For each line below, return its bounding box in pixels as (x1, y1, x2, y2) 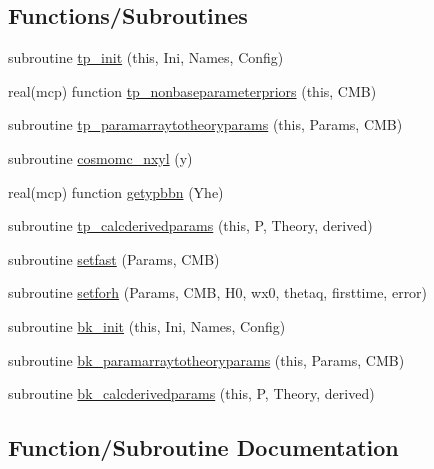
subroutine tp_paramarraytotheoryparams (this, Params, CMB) (8, 114, 403, 135)
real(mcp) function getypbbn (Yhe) (8, 181, 224, 202)
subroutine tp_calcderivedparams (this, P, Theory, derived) (8, 215, 373, 236)
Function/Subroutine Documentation (8, 432, 399, 463)
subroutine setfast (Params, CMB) (8, 248, 220, 269)
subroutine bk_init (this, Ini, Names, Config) (8, 315, 286, 336)
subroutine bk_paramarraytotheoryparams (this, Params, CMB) (8, 349, 405, 370)
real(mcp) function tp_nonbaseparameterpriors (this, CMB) (8, 80, 377, 101)
